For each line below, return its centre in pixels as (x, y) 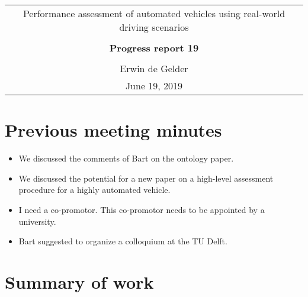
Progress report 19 (154, 48)
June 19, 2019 (154, 85)
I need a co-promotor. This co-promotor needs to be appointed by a (142, 209)
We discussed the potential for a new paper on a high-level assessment (146, 178)
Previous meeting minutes (113, 130)
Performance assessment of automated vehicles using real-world (154, 13)
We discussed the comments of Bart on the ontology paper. (126, 158)
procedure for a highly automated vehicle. (94, 190)
